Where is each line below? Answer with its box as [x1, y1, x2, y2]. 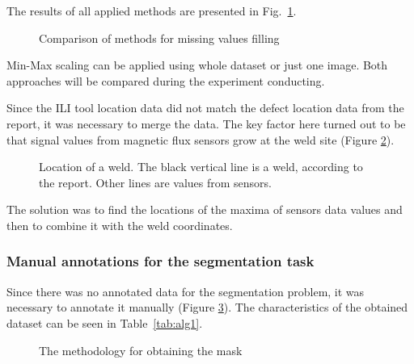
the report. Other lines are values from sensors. [39, 174, 272, 190]
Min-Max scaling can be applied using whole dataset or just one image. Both [6, 56, 388, 73]
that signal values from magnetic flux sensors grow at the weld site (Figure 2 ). [6, 131, 395, 148]
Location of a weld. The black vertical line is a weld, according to [39, 158, 363, 175]
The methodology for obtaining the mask [39, 341, 243, 358]
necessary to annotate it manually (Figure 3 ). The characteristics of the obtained [6, 299, 408, 316]
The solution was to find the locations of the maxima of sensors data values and [6, 201, 403, 218]
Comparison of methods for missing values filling [39, 29, 280, 46]
